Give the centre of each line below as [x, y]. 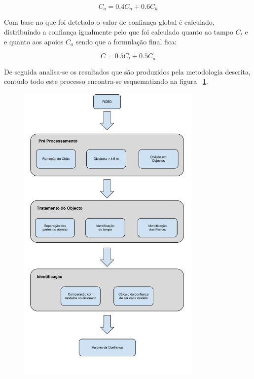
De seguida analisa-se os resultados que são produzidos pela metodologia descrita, [127, 71]
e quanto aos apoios [34, 41]
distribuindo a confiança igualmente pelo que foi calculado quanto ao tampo [119, 32]
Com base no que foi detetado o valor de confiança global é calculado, [109, 22]
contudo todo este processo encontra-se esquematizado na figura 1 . [106, 81]
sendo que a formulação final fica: [126, 41]
